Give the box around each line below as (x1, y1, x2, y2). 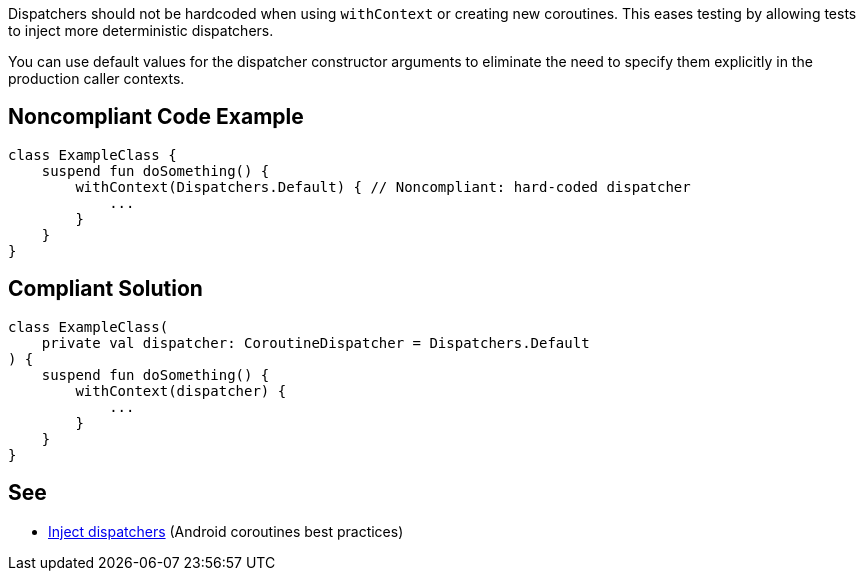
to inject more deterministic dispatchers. (8, 22, 274, 39)
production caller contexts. (8, 70, 185, 87)
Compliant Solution (8, 276, 203, 302)
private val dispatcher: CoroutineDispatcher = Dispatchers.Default (41, 334, 590, 351)
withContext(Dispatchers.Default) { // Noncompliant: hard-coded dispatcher (75, 178, 691, 195)
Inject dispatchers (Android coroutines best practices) (48, 522, 404, 540)
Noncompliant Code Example (8, 104, 304, 130)
